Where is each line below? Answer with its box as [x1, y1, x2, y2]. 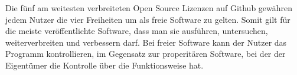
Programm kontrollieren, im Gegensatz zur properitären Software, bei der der [5, 47, 286, 60]
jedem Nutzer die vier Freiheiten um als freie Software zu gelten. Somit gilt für [5, 13, 291, 25]
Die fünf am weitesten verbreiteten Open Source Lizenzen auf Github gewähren [5, 2, 293, 13]
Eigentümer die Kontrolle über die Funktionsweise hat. [5, 59, 204, 71]
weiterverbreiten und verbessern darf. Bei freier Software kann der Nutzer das [5, 36, 287, 48]
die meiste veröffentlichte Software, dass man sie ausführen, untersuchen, [5, 25, 268, 37]
